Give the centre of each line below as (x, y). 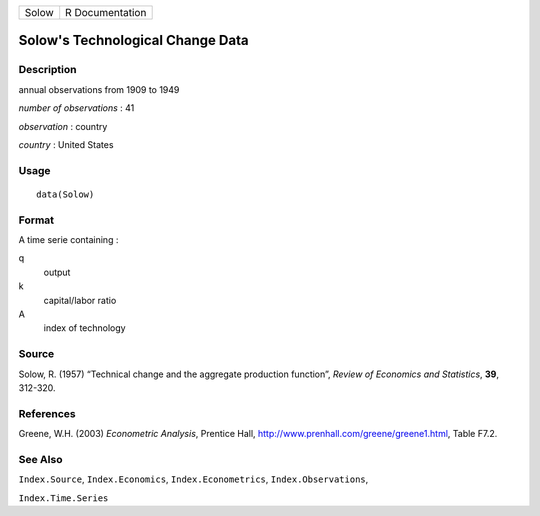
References (47, 413)
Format (36, 220)
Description (47, 70)
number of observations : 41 (76, 108)
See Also (40, 459)
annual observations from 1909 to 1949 (99, 89)
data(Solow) (65, 194)
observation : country (63, 126)
